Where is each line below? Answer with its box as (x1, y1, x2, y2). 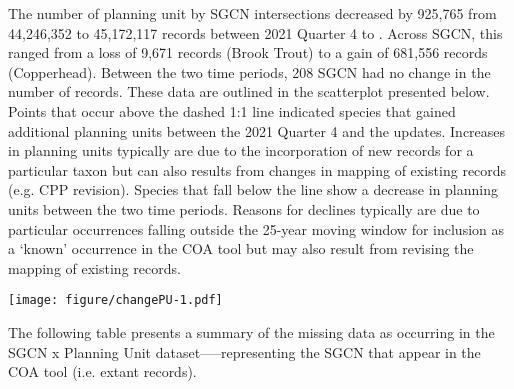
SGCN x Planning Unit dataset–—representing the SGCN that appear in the (8, 341, 481, 362)
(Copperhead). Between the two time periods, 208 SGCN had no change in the (8, 61, 491, 82)
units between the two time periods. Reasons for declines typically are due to (8, 198, 480, 219)
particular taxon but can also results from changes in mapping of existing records (8, 159, 507, 180)
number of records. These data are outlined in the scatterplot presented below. (8, 81, 490, 102)
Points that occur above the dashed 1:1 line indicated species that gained (8, 100, 456, 121)
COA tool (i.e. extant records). (8, 361, 197, 382)
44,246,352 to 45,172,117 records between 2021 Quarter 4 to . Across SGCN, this (8, 22, 503, 43)
